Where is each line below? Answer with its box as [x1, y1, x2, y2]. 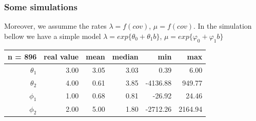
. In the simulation [193, 21, 252, 31]
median [112, 51, 139, 62]
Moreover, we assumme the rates [4, 21, 107, 31]
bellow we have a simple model [4, 30, 101, 41]
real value [44, 51, 79, 62]
